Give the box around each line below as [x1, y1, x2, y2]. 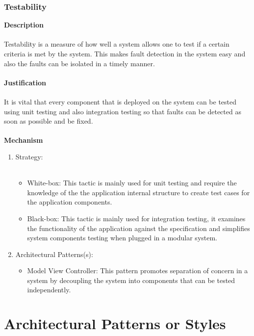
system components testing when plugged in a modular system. [27, 233, 218, 243]
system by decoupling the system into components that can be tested [27, 275, 235, 285]
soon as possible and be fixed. [4, 116, 93, 126]
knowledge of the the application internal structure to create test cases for [27, 187, 250, 197]
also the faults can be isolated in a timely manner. [4, 58, 155, 68]
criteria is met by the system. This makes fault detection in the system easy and [4, 49, 246, 58]
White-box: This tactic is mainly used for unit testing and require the [27, 178, 237, 188]
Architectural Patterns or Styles [4, 313, 226, 334]
